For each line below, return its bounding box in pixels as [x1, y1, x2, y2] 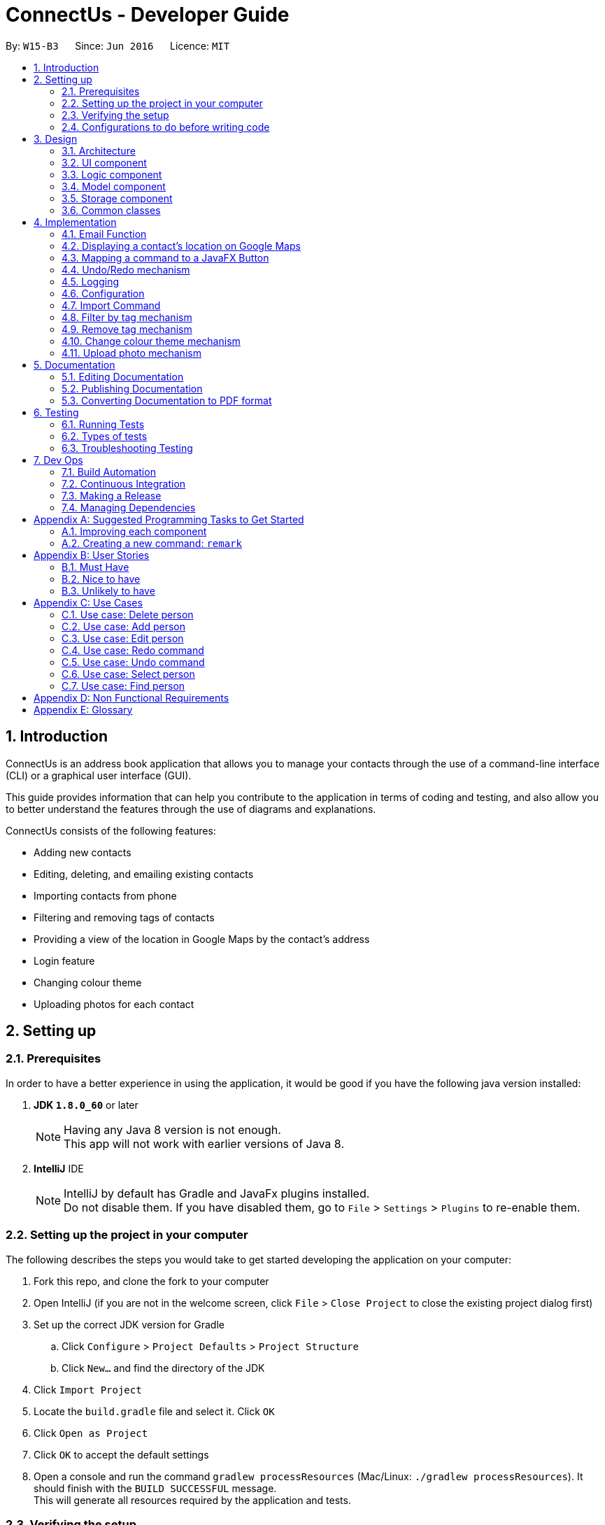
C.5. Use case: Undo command [62, 655, 205, 668]
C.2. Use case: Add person [62, 620, 185, 632]
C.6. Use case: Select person [62, 667, 195, 680]
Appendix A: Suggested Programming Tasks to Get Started [34, 513, 304, 525]
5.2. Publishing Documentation [62, 382, 203, 395]
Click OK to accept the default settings [34, 1448, 209, 1461]
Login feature [34, 954, 95, 967]
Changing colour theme [34, 976, 142, 988]
